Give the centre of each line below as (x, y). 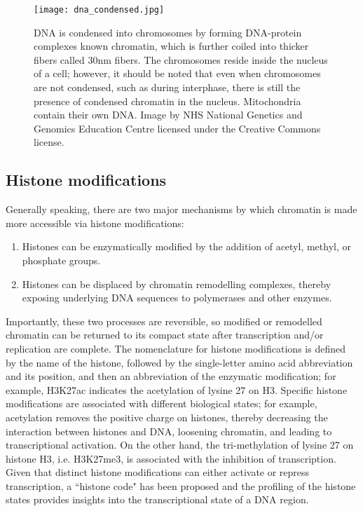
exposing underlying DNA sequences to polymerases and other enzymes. (177, 298)
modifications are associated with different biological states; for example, (162, 403)
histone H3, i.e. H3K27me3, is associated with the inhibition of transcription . (171, 458)
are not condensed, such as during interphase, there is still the (167, 87)
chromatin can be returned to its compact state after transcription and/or (165, 335)
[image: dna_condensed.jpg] (99, 10)
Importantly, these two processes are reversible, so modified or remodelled (164, 321)
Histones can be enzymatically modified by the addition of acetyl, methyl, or (186, 246)
